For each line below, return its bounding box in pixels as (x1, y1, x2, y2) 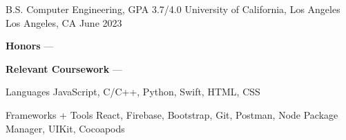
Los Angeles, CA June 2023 (6, 15, 122, 30)
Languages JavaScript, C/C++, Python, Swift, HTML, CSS (6, 84, 260, 99)
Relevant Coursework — (6, 61, 122, 75)
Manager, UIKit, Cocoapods (6, 121, 125, 135)
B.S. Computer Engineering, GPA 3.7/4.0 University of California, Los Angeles (6, 2, 340, 16)
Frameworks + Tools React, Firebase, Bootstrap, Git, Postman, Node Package (6, 107, 338, 121)
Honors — (6, 38, 54, 53)
